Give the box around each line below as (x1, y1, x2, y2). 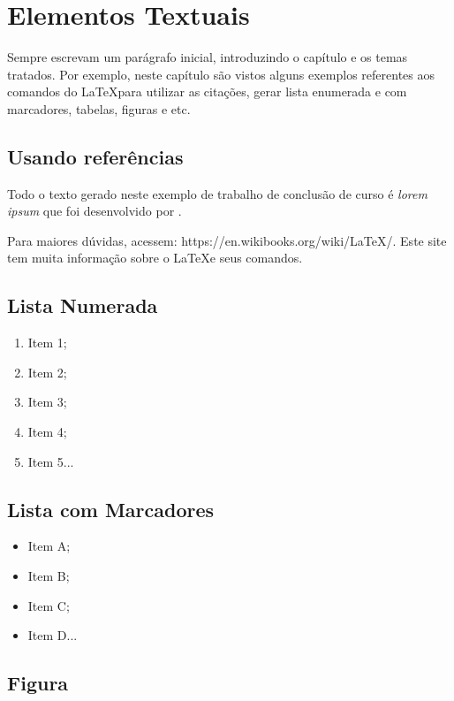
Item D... (27, 626, 78, 644)
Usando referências (7, 142, 184, 170)
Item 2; (27, 362, 67, 381)
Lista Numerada (7, 292, 158, 319)
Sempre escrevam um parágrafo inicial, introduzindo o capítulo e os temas (7, 48, 408, 66)
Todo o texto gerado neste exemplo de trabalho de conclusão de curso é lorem (7, 184, 428, 202)
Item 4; (27, 423, 67, 441)
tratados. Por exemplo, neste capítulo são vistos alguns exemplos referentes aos (7, 65, 435, 83)
